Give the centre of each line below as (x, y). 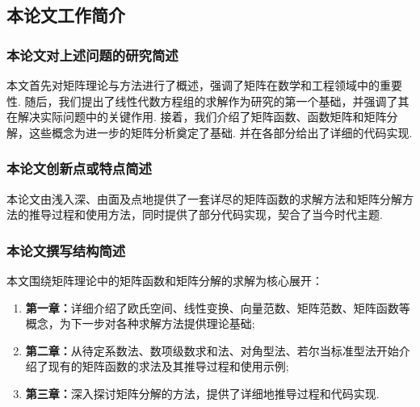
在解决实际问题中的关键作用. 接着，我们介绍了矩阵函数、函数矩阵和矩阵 (197, 117)
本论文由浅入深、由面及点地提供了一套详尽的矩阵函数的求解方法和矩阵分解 (204, 198)
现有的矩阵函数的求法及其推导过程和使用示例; (168, 366)
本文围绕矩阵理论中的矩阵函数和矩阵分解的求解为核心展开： (165, 280)
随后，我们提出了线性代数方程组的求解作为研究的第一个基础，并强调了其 (217, 101)
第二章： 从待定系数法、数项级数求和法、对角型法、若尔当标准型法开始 (212, 350)
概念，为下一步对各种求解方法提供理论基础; (140, 323)
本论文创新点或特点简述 (79, 168)
